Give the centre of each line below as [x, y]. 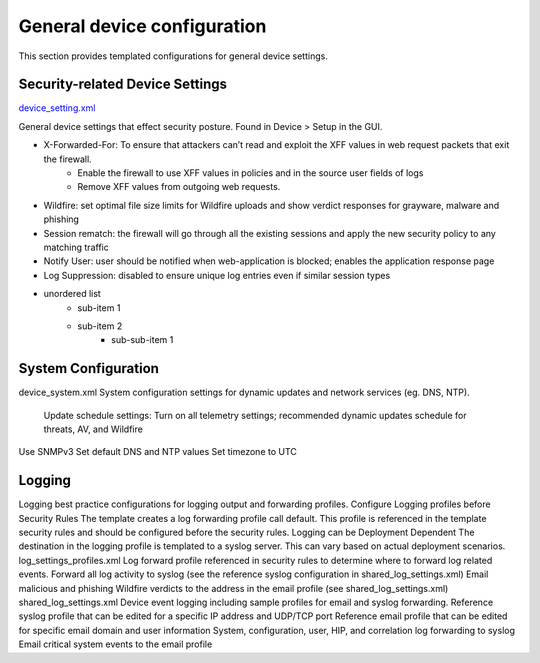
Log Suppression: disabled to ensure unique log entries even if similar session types [217, 275]
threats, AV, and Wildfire [93, 429]
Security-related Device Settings [123, 84]
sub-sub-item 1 [142, 340]
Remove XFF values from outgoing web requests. [179, 187]
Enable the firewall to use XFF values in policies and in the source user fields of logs [250, 173]
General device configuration [142, 26]
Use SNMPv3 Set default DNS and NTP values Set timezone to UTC [157, 452]
